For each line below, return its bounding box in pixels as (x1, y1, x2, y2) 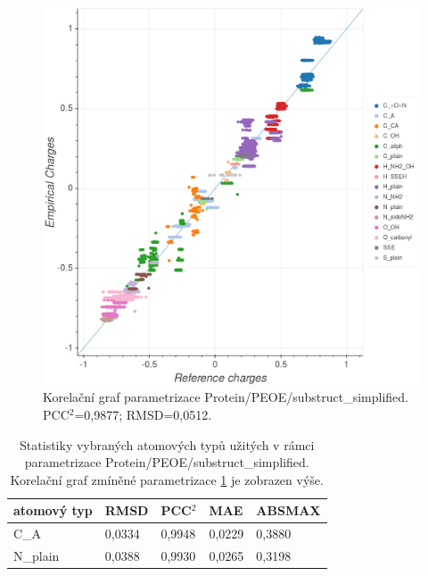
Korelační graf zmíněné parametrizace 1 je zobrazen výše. (10, 470, 324, 488)
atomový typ (13, 501, 93, 520)
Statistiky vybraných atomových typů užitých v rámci (20, 435, 315, 454)
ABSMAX (256, 501, 321, 520)
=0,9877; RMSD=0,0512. (74, 405, 212, 423)
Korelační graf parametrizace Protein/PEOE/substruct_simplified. (43, 388, 409, 406)
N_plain (13, 547, 60, 564)
